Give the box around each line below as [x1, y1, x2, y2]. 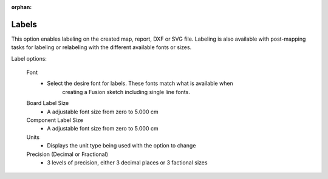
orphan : [11, 4, 32, 10]
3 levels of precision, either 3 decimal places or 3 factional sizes [47, 158, 208, 166]
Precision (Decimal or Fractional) [26, 150, 109, 158]
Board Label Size [26, 100, 69, 107]
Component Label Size [26, 117, 83, 124]
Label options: [11, 55, 47, 62]
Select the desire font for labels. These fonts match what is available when [47, 79, 233, 87]
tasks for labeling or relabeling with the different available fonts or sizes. [11, 44, 192, 51]
